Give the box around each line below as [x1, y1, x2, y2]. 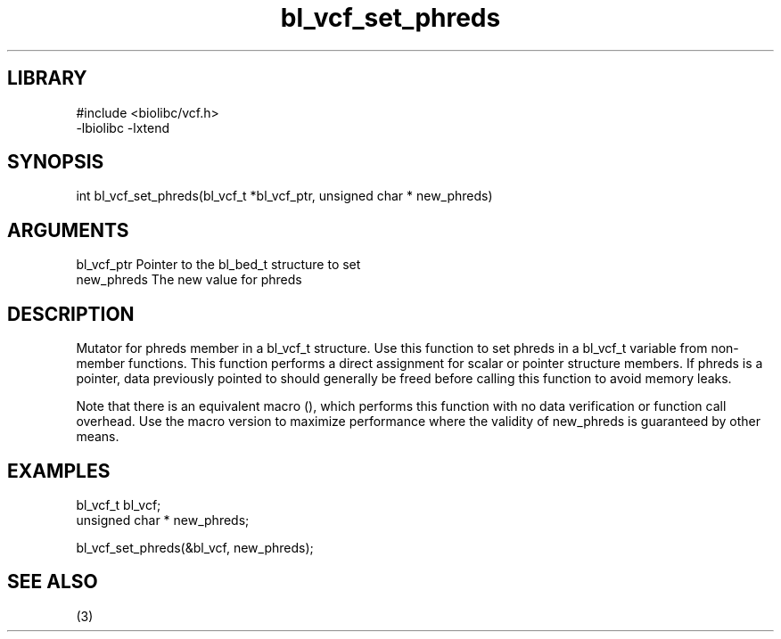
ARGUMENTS [7, 218, 129, 242]
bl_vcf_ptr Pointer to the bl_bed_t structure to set [76, 257, 361, 273]
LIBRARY [7, 67, 87, 90]
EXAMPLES [7, 459, 111, 482]
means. [76, 429, 119, 445]
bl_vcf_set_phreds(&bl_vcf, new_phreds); [76, 539, 314, 555]
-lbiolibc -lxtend [76, 119, 170, 135]
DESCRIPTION [7, 302, 135, 325]
